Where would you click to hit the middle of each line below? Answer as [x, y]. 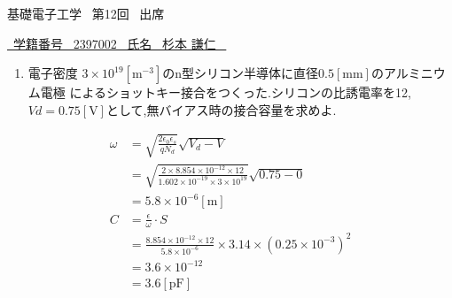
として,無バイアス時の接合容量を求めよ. [221, 109]
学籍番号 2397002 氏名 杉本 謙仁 [114, 43]
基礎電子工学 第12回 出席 [86, 13]
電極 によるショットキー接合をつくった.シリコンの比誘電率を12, [226, 92]
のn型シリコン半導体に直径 [241, 73]
